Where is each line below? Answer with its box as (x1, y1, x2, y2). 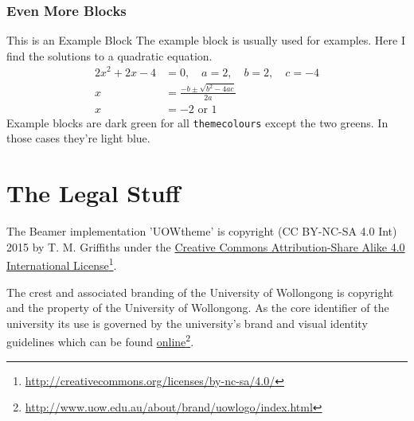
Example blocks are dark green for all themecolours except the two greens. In (6, 114, 389, 131)
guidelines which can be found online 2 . (6, 331, 194, 349)
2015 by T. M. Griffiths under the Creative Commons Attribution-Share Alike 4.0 (6, 238, 405, 255)
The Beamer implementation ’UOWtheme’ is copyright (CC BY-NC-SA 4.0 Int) (6, 223, 397, 240)
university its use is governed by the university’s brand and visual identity (6, 314, 368, 331)
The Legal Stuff (6, 177, 181, 209)
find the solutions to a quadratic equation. (6, 47, 213, 64)
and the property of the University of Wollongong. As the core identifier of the (6, 299, 389, 316)
